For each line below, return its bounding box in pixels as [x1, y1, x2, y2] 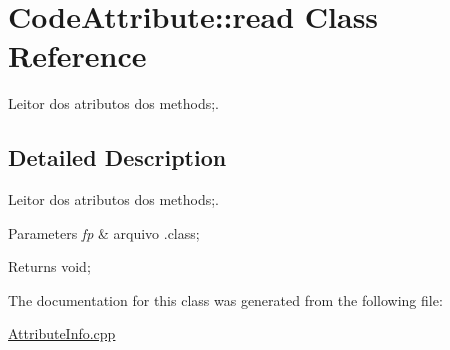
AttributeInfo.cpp [8, 323, 116, 344]
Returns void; [8, 256, 91, 277]
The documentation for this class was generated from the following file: [8, 289, 443, 310]
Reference [8, 35, 147, 76]
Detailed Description [8, 142, 227, 173]
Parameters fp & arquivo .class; [8, 222, 200, 243]
